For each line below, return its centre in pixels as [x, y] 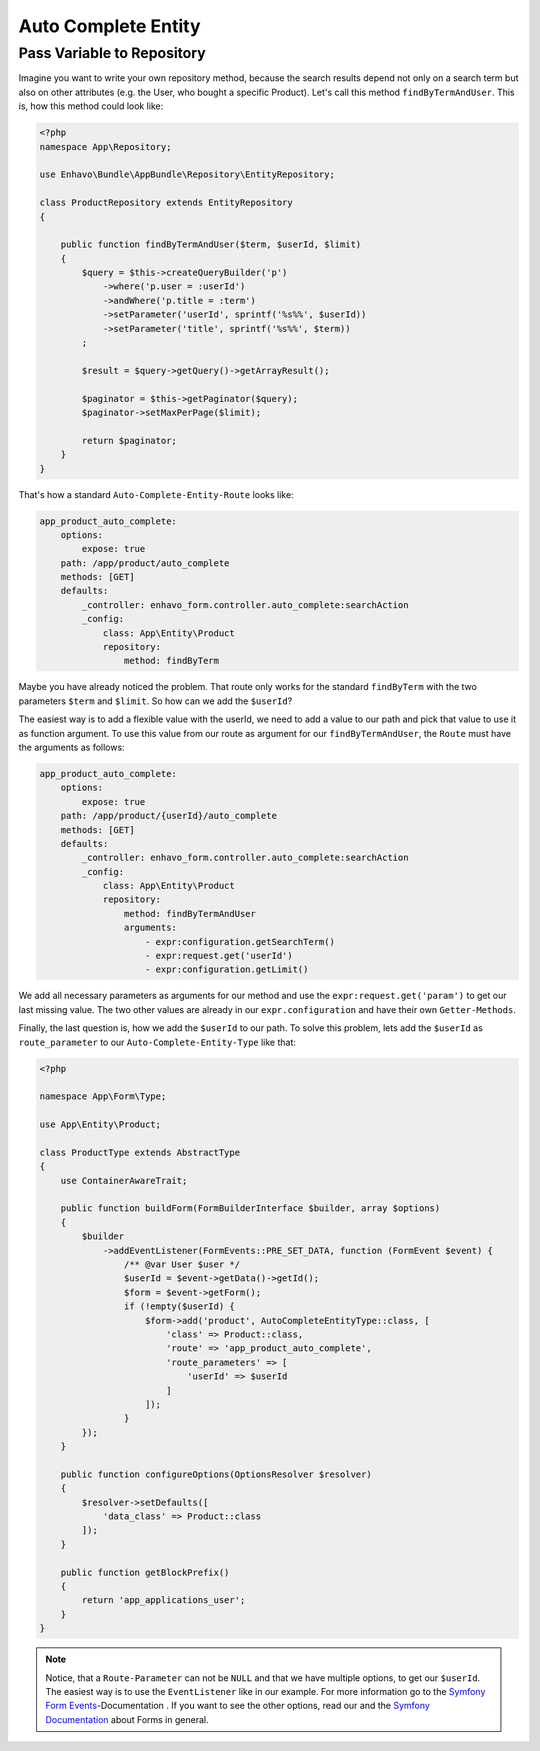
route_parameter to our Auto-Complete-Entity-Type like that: [157, 1042]
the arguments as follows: [71, 747]
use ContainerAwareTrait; [124, 1180]
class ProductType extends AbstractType [139, 1152]
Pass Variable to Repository [112, 53]
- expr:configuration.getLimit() [227, 969]
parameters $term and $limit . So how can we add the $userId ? [155, 701]
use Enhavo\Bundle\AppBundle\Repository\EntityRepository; [187, 174]
